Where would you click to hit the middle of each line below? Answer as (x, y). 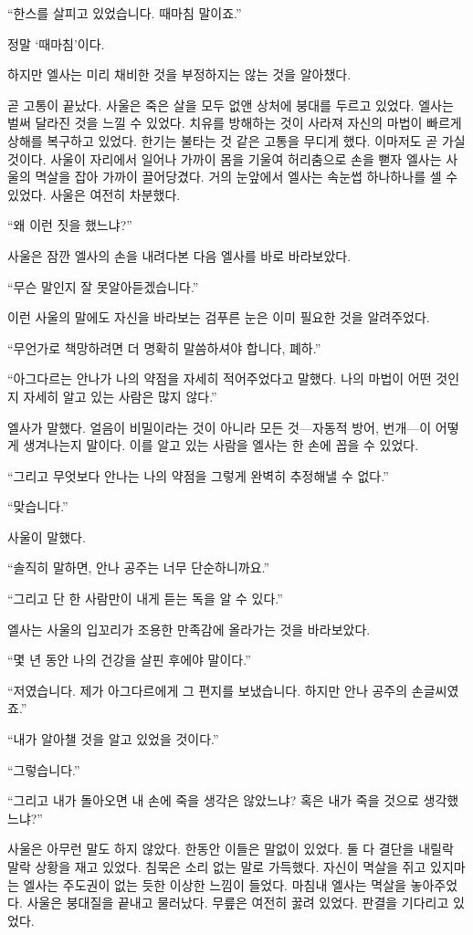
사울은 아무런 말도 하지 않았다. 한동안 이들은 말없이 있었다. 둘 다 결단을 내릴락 (231, 849)
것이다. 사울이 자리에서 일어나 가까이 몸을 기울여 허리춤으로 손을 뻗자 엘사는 (225, 158)
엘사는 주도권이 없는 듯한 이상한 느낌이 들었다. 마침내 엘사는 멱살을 (215, 884)
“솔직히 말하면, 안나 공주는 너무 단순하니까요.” (139, 567)
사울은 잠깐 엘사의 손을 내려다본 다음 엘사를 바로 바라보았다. (179, 255)
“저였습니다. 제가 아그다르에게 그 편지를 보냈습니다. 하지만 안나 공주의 (208, 690)
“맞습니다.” (38, 506)
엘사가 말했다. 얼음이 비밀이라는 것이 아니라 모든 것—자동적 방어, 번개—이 (220, 427)
